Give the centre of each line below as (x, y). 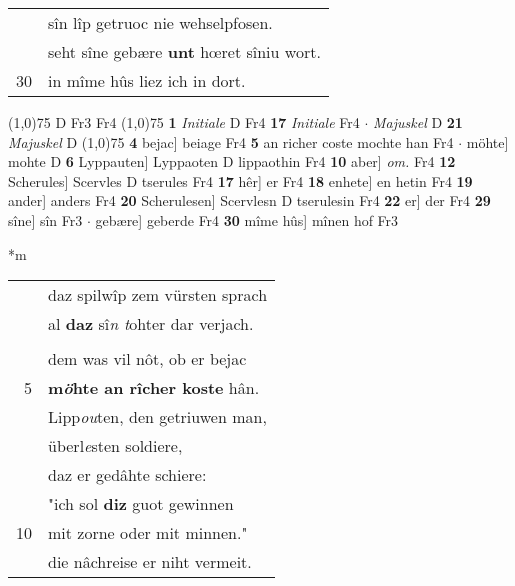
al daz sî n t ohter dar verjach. (151, 324)
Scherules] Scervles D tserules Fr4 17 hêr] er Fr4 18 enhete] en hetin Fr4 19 (240, 180)
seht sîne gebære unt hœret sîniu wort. (184, 51)
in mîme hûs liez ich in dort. (147, 80)
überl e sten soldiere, (115, 446)
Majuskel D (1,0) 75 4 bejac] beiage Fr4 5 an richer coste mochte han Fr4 (231, 141)
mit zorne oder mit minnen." (148, 533)
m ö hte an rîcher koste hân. (154, 388)
